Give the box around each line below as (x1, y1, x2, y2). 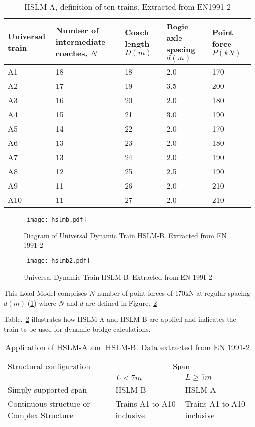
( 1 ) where (27, 297, 57, 308)
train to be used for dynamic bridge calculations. (4, 323, 151, 334)
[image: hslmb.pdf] (24, 216, 87, 223)
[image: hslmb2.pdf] (24, 257, 91, 264)
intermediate (55, 36, 106, 47)
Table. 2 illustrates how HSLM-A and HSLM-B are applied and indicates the (4, 314, 236, 324)
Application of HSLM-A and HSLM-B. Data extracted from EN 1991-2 (5, 342, 250, 353)
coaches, (55, 47, 88, 58)
